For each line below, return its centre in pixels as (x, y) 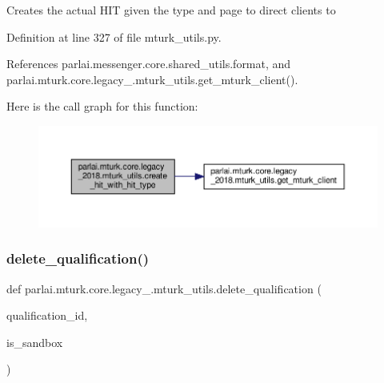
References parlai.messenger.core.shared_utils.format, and (149, 64)
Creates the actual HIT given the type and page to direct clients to (171, 10)
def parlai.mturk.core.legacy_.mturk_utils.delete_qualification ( (164, 288)
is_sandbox (35, 342)
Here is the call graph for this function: (102, 106)
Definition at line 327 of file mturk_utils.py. (114, 36)
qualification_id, (47, 315)
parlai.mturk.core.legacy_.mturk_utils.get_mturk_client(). (152, 79)
